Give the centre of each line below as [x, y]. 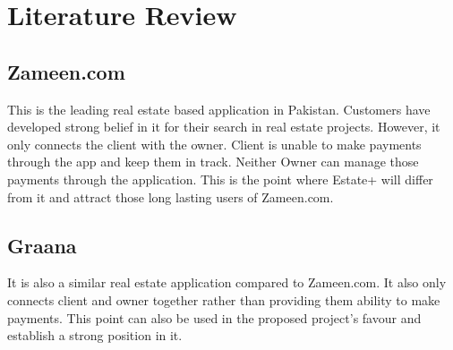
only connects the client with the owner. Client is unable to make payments [214, 144]
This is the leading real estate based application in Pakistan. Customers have [219, 109]
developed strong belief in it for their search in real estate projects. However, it [224, 127]
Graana [42, 245]
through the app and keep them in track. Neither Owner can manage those [213, 162]
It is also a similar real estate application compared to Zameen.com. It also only [227, 282]
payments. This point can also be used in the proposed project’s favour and [214, 317]
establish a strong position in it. [95, 335]
